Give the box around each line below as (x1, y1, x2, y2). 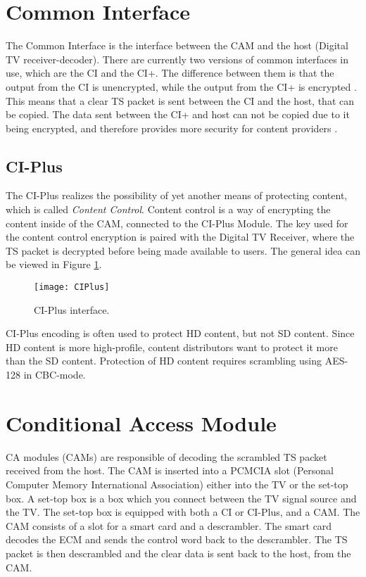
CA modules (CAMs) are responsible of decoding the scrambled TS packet (6, 449, 327, 464)
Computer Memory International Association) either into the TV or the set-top (6, 476, 348, 491)
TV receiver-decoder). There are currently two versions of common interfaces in (6, 51, 349, 66)
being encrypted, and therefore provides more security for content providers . (6, 120, 338, 135)
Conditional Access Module (6, 408, 277, 437)
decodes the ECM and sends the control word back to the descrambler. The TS (6, 532, 348, 547)
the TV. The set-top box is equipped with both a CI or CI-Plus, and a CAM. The (6, 505, 360, 519)
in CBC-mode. (23, 367, 86, 382)
